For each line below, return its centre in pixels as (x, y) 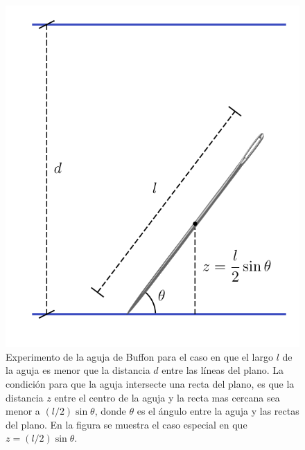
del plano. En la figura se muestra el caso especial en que (127, 424)
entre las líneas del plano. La (223, 370)
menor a (23, 411)
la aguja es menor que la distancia (78, 370)
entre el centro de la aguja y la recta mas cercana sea (167, 397)
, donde (110, 411)
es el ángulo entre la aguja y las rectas (218, 411)
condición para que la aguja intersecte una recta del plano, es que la (150, 384)
